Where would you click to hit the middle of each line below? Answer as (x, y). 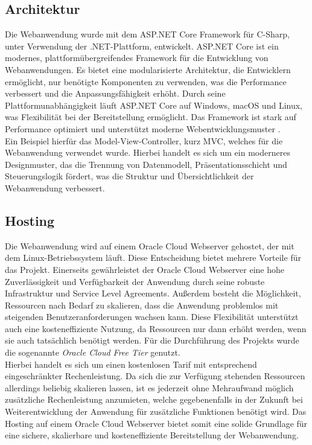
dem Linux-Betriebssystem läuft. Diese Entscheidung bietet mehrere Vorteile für (153, 258)
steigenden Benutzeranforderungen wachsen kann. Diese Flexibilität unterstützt (152, 317)
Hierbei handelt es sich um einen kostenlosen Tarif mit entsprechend (131, 364)
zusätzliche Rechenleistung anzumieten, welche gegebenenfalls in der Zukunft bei (154, 399)
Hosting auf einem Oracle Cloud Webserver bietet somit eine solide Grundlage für (156, 423)
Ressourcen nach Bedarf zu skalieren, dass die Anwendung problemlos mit (142, 305)
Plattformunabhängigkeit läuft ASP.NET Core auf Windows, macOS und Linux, (154, 105)
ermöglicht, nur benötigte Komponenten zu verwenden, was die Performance (146, 81)
